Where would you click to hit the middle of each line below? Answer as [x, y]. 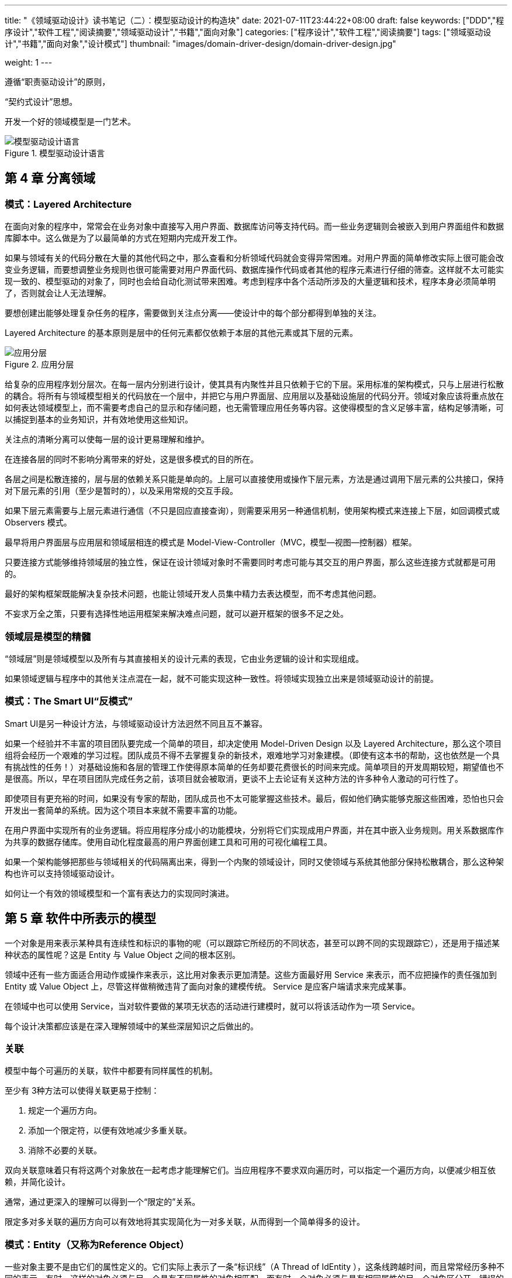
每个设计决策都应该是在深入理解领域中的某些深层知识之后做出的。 [132, 1026]
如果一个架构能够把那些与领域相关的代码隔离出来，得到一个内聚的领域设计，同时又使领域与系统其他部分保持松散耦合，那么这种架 [254, 861]
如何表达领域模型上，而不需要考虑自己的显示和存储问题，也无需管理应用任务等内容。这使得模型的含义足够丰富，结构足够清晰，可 [254, 408]
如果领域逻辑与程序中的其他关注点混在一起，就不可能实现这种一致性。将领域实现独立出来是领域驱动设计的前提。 [222, 678]
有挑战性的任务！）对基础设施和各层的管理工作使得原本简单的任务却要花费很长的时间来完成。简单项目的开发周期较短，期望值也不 [254, 767]
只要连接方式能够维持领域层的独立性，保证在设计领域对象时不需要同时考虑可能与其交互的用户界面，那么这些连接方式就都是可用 [250, 562]
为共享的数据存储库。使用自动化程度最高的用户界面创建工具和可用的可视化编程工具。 [168, 841]
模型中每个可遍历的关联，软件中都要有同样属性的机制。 [111, 1071]
